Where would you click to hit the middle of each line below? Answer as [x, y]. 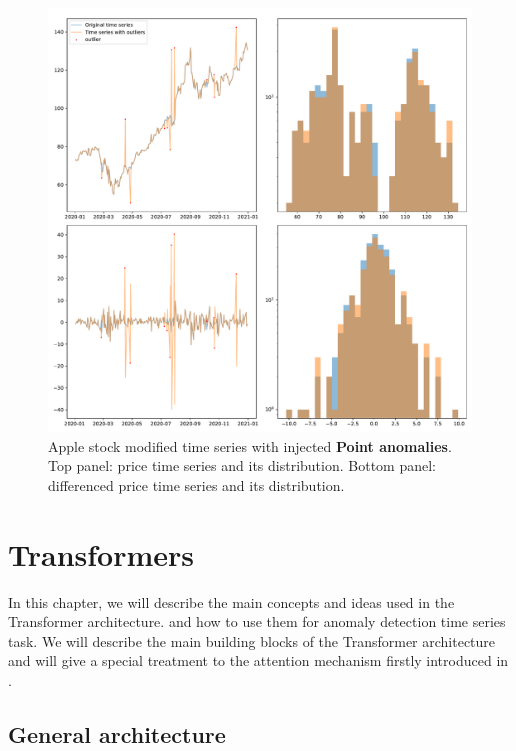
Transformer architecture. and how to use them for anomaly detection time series [257, 621]
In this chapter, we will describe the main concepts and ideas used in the [231, 601]
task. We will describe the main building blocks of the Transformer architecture [252, 640]
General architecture [117, 733]
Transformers [101, 553]
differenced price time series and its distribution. [196, 484]
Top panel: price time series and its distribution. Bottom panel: [242, 465]
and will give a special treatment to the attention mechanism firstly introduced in [258, 660]
